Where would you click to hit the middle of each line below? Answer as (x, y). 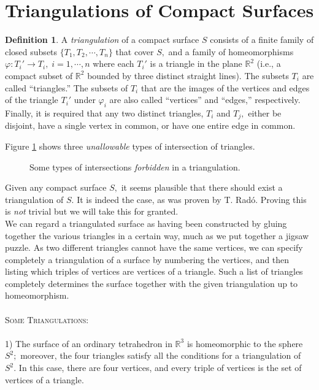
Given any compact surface (56, 187)
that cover (135, 51)
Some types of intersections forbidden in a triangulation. (135, 166)
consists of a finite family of (262, 40)
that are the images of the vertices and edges (225, 87)
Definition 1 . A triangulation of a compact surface (102, 40)
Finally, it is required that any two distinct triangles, (104, 113)
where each (113, 63)
